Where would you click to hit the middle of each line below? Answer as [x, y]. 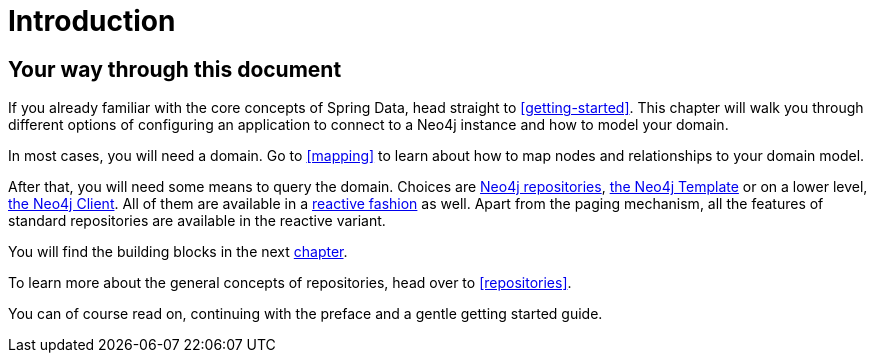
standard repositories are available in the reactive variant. [197, 221]
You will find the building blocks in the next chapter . [178, 252]
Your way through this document [175, 69]
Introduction [92, 21]
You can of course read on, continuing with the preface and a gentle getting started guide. [305, 314]
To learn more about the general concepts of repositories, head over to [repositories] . [290, 283]
